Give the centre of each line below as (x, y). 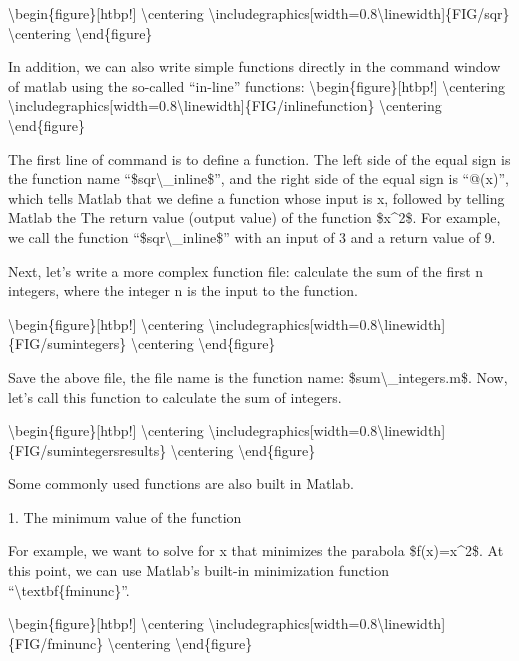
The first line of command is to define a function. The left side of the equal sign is (259, 158)
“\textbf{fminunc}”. (69, 589)
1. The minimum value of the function (125, 516)
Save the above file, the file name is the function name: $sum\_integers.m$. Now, (258, 376)
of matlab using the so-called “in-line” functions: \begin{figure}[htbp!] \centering (256, 85)
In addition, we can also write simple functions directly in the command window (254, 66)
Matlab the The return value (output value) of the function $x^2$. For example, (254, 217)
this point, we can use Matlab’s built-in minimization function (198, 570)
